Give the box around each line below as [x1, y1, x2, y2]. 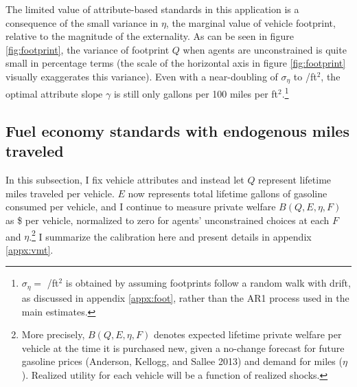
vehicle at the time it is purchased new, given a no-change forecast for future [21, 340, 345, 355]
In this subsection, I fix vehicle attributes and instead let [5, 173, 244, 187]
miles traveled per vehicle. [5, 186, 115, 200]
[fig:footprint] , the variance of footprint [5, 42, 170, 56]
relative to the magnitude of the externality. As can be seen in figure [5, 29, 294, 43]
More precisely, [21, 327, 85, 342]
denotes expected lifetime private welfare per [153, 327, 342, 342]
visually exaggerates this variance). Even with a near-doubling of [5, 69, 278, 83]
